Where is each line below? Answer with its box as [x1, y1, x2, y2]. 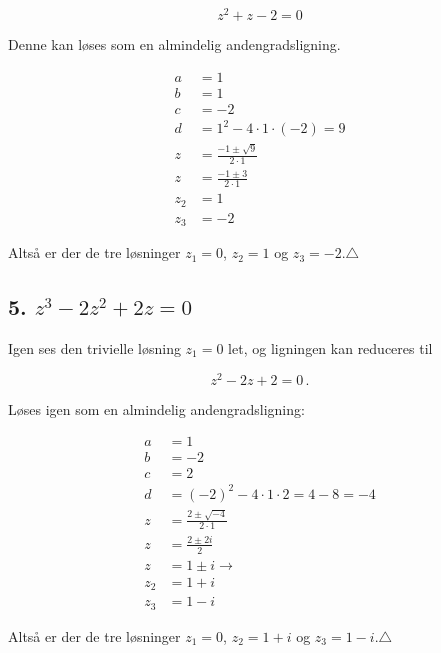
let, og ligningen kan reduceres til [228, 338, 433, 358]
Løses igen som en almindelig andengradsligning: [8, 398, 305, 419]
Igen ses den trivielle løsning [8, 338, 181, 358]
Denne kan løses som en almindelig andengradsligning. [8, 34, 341, 55]
